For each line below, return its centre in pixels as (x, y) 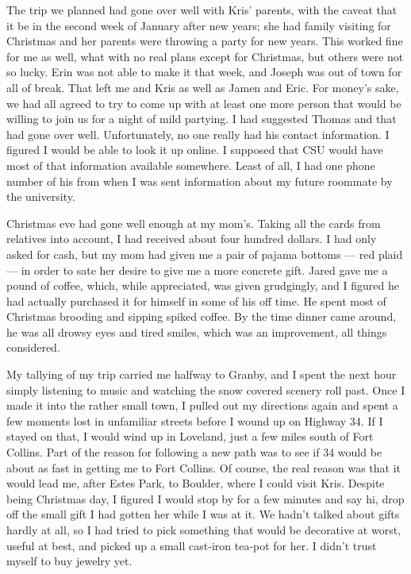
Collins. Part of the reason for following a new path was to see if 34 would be (194, 452)
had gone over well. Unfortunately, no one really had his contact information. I (198, 134)
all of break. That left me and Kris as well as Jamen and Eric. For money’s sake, (203, 87)
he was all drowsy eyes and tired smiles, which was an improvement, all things (197, 331)
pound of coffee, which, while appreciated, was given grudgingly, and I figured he (203, 285)
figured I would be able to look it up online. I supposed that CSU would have (195, 150)
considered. (33, 347)
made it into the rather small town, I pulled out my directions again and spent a (202, 405)
